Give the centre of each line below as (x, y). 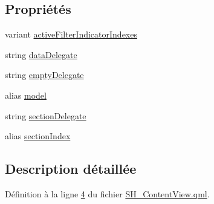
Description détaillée (71, 169)
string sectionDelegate (46, 115)
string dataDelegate (41, 54)
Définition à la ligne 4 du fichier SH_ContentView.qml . (107, 193)
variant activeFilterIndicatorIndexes (71, 34)
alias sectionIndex (38, 136)
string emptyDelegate (44, 75)
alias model (26, 95)
